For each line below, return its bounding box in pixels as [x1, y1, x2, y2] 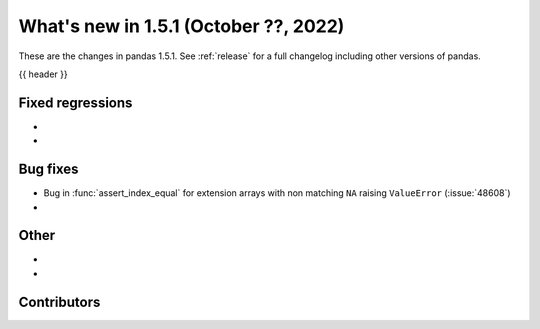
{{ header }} [18, 68, 69, 80]
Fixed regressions [18, 94, 133, 111]
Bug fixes [18, 161, 79, 178]
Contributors [18, 293, 101, 310]
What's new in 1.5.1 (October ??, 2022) [18, 15, 345, 37]
